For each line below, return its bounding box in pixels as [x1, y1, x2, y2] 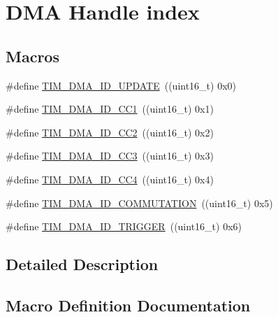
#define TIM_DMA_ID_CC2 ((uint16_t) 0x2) [6, 125, 214, 139]
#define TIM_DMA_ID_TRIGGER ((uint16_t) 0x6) [6, 219, 242, 234]
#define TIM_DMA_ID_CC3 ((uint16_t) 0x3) [6, 148, 214, 163]
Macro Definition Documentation [6, 294, 251, 316]
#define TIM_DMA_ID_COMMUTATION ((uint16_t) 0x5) [6, 195, 273, 210]
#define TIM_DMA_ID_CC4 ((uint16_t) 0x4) [6, 171, 214, 186]
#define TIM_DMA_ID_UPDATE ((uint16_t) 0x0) [6, 78, 237, 92]
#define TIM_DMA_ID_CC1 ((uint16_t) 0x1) [6, 101, 214, 116]
